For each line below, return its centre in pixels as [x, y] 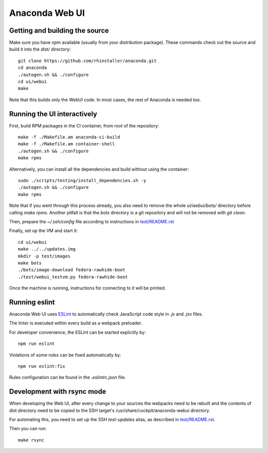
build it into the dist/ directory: [40, 49]
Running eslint [32, 302]
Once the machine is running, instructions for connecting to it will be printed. [88, 288]
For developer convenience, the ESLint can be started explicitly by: [77, 332]
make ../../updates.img [47, 249]
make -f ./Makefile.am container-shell [67, 144]
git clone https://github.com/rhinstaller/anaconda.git [87, 61]
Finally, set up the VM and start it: [43, 231]
